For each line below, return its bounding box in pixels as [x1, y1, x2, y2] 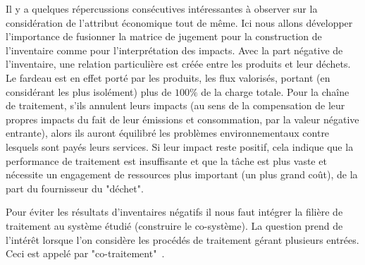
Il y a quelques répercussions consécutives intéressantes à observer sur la [6, 1, 318, 16]
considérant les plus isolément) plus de [6, 84, 172, 99]
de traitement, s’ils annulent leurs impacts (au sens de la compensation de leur [6, 98, 345, 113]
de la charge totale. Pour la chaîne [201, 84, 349, 99]
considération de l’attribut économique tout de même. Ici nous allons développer [6, 15, 353, 30]
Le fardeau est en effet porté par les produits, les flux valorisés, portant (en [6, 70, 330, 85]
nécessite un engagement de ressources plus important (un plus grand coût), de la [6, 167, 358, 182]
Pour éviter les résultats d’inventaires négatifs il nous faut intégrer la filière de [6, 204, 343, 219]
